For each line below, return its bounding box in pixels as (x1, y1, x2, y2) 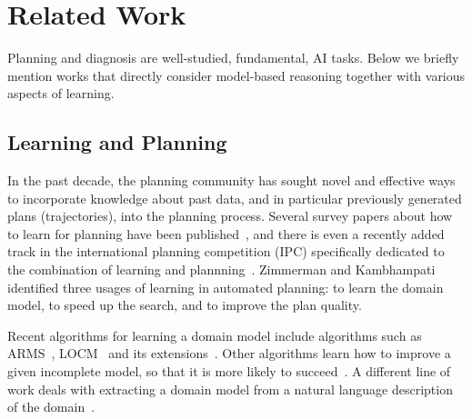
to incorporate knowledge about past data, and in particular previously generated (7, 188, 462, 207)
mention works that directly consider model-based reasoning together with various (7, 65, 466, 85)
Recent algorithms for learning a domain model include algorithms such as (7, 325, 422, 344)
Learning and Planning (7, 128, 227, 156)
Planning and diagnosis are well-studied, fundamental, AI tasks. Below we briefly (7, 48, 459, 67)
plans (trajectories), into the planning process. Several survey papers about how (7, 206, 453, 225)
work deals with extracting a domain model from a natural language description (7, 379, 453, 398)
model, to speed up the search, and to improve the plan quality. (7, 295, 362, 314)
